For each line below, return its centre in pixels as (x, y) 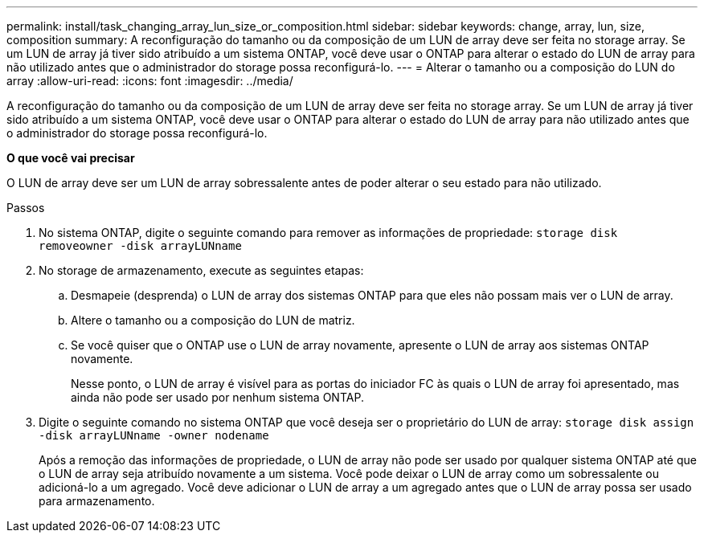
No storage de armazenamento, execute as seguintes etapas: (201, 270)
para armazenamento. (97, 501)
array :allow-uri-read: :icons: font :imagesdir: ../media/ (150, 81)
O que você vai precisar (71, 158)
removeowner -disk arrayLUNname (140, 246)
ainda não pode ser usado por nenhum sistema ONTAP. (217, 397)
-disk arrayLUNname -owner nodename (154, 435)
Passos (26, 208)
